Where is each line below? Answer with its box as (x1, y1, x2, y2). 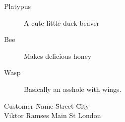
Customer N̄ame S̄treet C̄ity (4, 100, 89, 111)
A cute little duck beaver (24, 17, 100, 28)
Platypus (4, 1, 31, 11)
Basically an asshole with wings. (24, 83, 122, 94)
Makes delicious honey (24, 50, 92, 61)
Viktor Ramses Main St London (4, 110, 101, 121)
